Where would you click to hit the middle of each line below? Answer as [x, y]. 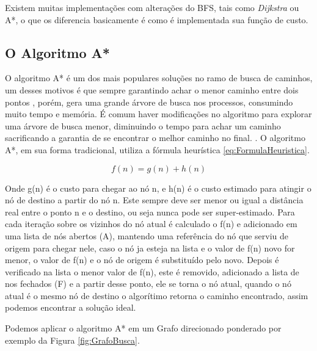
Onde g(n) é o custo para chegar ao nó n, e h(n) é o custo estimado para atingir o [158, 188]
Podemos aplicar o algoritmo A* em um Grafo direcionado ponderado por [143, 328]
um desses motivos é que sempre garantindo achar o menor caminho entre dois [152, 89]
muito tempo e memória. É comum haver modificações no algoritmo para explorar [158, 114]
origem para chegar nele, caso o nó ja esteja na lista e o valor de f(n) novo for [150, 248]
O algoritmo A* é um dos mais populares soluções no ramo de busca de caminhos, [159, 78]
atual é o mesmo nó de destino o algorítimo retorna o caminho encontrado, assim [157, 295]
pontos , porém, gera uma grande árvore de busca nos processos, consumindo [149, 102]
